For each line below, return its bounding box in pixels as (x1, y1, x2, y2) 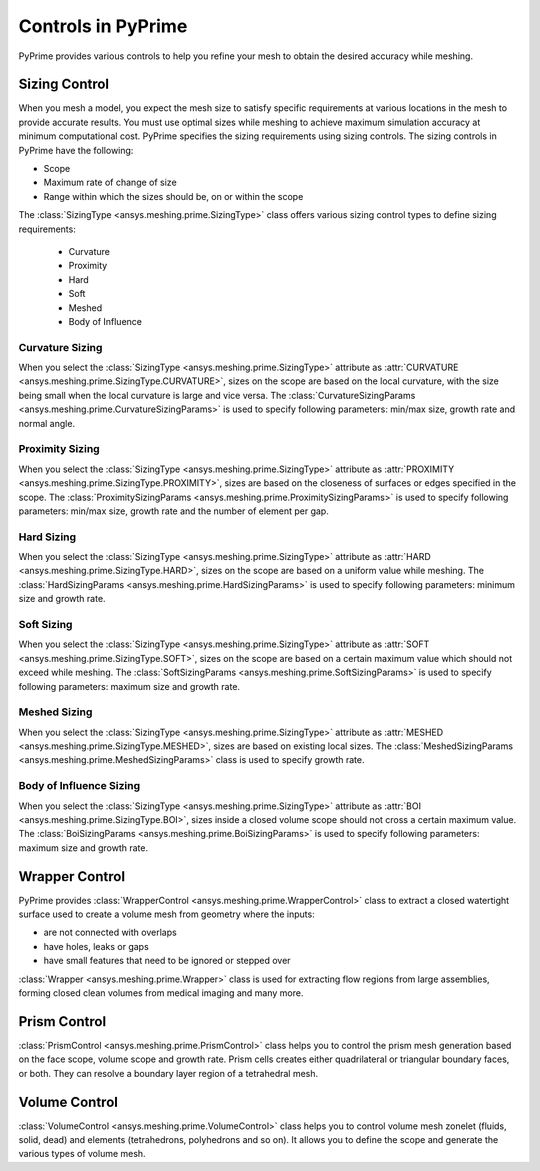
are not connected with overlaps (43, 926, 177, 939)
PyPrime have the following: (18, 144, 134, 156)
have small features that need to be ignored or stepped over (43, 955, 291, 967)
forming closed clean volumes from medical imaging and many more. (18, 987, 304, 999)
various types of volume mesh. (18, 1148, 146, 1160)
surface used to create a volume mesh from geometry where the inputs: (18, 908, 315, 920)
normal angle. (18, 417, 75, 429)
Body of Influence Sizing (18, 779, 141, 793)
